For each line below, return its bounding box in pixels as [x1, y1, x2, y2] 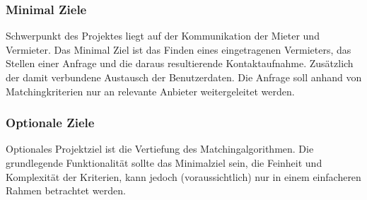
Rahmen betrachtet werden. [6, 183, 126, 198]
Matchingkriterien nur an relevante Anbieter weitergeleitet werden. [6, 83, 295, 98]
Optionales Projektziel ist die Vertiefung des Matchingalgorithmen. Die [6, 141, 314, 156]
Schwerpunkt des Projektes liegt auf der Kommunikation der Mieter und [6, 28, 320, 43]
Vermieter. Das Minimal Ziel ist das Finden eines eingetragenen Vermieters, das [6, 42, 351, 57]
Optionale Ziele [6, 114, 95, 131]
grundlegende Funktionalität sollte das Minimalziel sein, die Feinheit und [6, 155, 322, 170]
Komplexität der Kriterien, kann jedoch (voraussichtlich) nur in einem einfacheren [6, 169, 361, 184]
